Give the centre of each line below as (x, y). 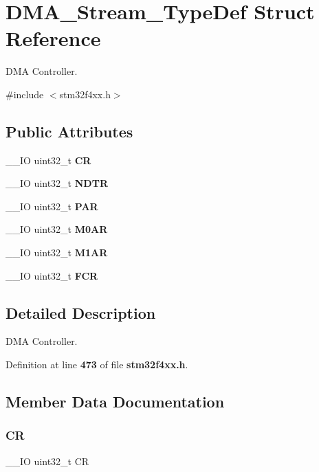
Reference (53, 38)
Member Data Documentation (115, 402)
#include (25, 94)
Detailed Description (81, 312)
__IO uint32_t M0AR (57, 229)
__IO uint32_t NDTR (57, 183)
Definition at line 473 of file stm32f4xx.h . (97, 364)
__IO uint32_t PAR (52, 206)
